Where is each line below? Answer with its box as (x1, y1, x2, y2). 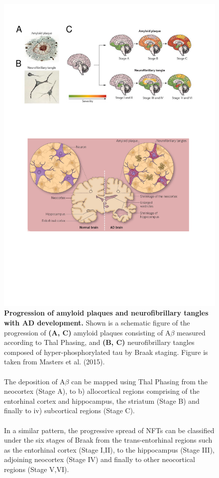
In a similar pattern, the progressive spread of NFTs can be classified (4, 425, 215, 435)
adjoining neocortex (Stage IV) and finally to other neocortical (4, 454, 195, 465)
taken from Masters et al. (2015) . (4, 356, 105, 367)
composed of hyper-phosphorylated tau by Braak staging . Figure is (4, 346, 208, 357)
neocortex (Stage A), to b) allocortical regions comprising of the (4, 386, 200, 396)
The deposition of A (4, 376, 65, 386)
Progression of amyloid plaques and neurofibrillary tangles (4, 308, 209, 318)
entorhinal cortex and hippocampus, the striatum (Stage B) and (4, 395, 200, 406)
